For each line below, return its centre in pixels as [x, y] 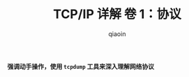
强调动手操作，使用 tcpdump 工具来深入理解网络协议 [81, 66]
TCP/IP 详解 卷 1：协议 [117, 14]
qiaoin [117, 34]
